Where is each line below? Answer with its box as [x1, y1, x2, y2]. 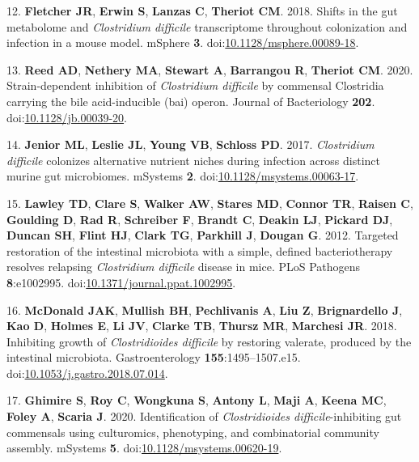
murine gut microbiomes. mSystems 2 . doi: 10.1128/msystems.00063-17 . [6, 167, 359, 184]
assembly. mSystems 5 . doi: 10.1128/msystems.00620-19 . [6, 439, 282, 456]
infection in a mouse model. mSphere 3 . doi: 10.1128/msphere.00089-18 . [6, 34, 359, 51]
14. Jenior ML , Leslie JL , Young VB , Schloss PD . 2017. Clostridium [6, 136, 375, 153]
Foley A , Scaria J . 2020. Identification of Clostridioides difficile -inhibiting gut [6, 408, 402, 425]
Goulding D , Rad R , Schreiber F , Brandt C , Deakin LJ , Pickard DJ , [6, 210, 393, 227]
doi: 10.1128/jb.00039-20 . [6, 108, 127, 125]
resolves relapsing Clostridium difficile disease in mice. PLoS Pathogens [6, 258, 361, 275]
